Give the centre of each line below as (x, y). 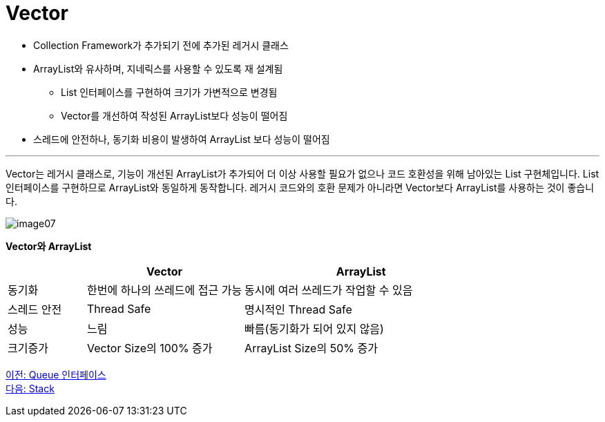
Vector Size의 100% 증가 (150, 348)
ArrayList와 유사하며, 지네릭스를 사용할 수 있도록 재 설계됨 (158, 68)
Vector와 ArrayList (49, 246)
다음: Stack (30, 388)
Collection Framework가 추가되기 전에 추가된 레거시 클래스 (161, 45)
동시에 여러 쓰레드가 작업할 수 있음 (329, 290)
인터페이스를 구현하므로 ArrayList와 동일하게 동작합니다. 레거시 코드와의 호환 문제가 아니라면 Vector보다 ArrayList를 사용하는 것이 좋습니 (300, 187)
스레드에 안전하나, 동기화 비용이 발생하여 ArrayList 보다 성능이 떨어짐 (182, 139)
